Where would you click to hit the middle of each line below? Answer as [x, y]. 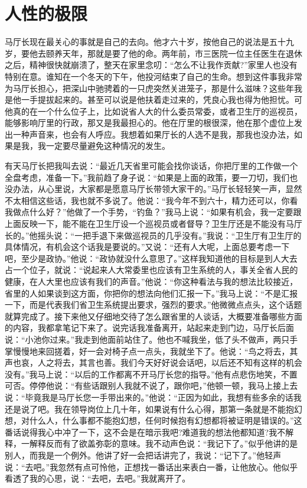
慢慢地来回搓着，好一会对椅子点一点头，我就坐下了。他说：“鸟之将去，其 [155, 351]
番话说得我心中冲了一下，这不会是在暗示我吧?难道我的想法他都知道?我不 [145, 432]
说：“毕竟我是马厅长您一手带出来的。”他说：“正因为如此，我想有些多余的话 [149, 397]
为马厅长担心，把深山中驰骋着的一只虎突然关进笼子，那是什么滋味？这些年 [149, 88]
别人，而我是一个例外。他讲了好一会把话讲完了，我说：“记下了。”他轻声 [143, 455]
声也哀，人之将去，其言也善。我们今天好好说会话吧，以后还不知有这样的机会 [153, 362]
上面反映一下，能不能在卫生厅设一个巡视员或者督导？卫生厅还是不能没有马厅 [153, 224]
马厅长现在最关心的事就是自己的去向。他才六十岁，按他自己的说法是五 [141, 42]
